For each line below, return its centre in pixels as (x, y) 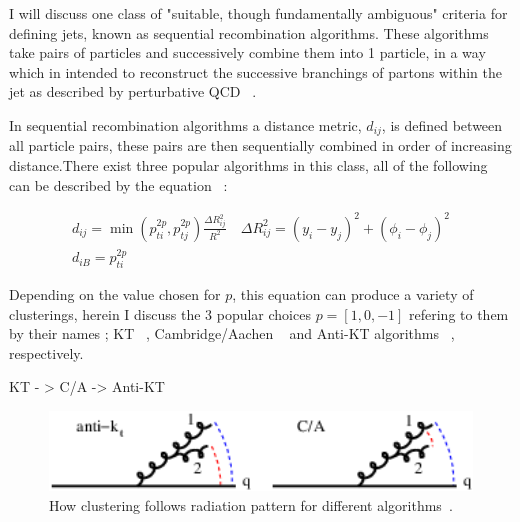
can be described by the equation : (118, 184)
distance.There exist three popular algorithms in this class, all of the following (248, 165)
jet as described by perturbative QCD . (133, 91)
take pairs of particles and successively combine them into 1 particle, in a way (247, 52)
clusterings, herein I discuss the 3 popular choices (160, 313)
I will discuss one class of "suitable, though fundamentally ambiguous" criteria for (258, 13)
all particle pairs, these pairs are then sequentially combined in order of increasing (260, 145)
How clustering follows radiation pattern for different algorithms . (251, 504)
